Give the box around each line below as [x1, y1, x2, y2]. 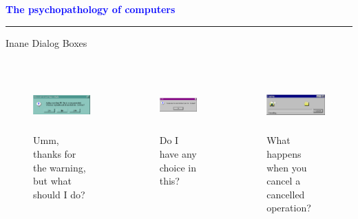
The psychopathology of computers [6, 2, 176, 16]
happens [266, 146, 302, 160]
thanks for [33, 146, 76, 160]
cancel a [266, 174, 301, 188]
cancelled [266, 187, 305, 201]
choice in [159, 160, 196, 174]
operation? [266, 200, 311, 215]
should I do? [33, 187, 85, 201]
